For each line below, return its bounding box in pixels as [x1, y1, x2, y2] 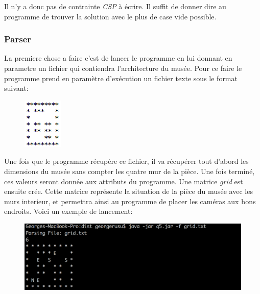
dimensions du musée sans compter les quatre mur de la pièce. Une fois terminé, [4, 165, 255, 176]
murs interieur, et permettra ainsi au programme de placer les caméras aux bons [4, 195, 256, 206]
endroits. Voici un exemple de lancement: [4, 206, 133, 216]
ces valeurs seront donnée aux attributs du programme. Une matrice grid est [4, 176, 243, 186]
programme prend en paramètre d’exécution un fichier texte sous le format [4, 72, 238, 83]
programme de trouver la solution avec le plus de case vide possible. [4, 11, 217, 21]
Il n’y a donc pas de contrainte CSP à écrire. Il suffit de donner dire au [4, 1, 226, 11]
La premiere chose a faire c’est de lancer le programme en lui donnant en [4, 53, 232, 63]
